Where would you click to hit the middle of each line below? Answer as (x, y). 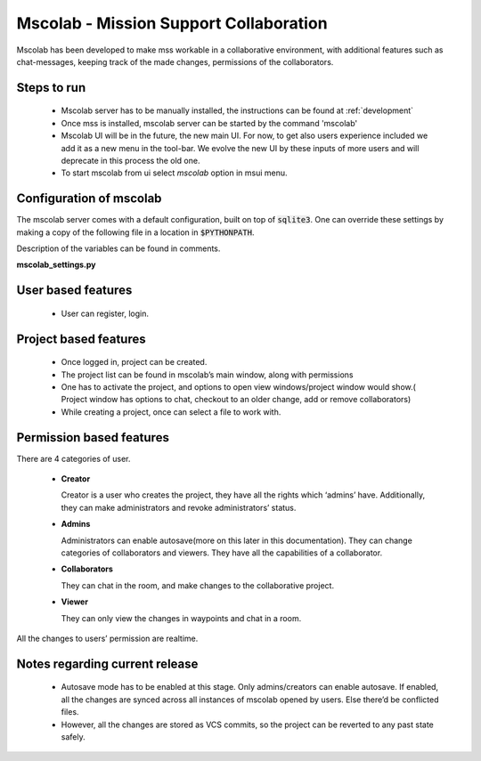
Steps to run (51, 88)
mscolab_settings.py (57, 265)
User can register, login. (105, 313)
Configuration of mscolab (89, 199)
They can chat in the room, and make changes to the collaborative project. (197, 585)
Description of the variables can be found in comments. (118, 248)
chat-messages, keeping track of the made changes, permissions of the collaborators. (175, 61)
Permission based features (93, 437)
